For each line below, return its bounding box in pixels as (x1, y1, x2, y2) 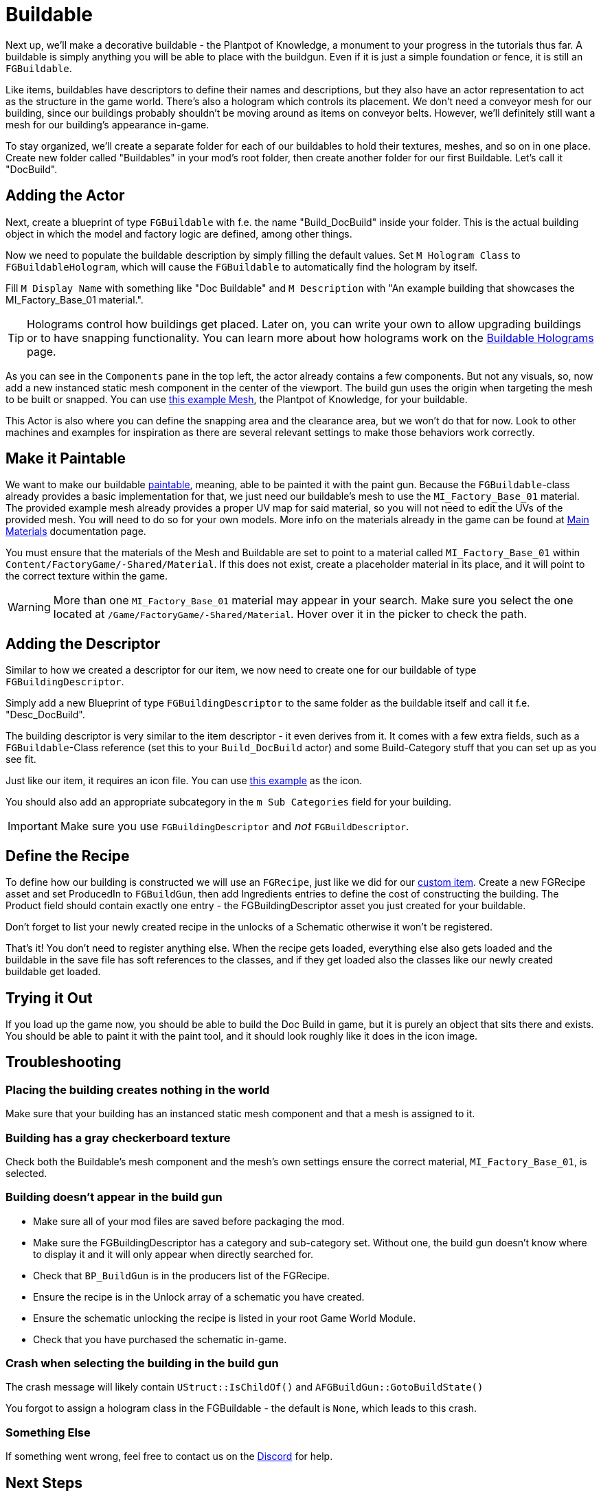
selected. (5, 1167, 47, 1179)
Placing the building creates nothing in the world (5, 1082, 270, 1097)
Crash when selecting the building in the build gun (5, 1356, 279, 1371)
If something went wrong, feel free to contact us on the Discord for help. (5, 1450, 333, 1463)
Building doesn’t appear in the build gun (5, 1190, 223, 1204)
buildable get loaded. (5, 965, 101, 978)
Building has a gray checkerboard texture (5, 1130, 231, 1145)
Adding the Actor (5, 187, 125, 205)
